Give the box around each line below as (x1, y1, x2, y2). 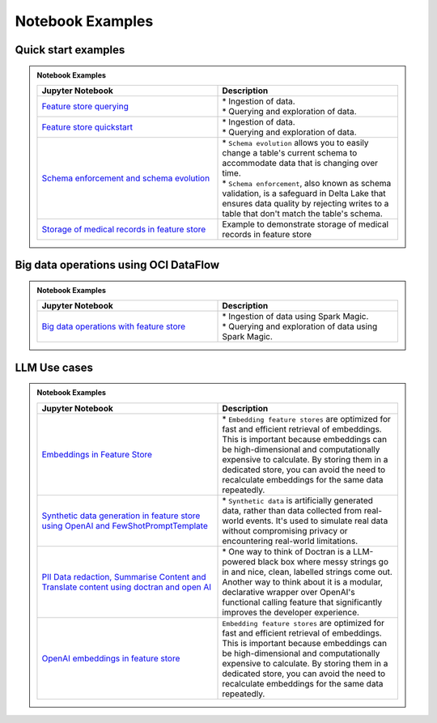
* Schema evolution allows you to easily (222, 137, 369, 148)
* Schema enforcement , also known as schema (222, 177, 392, 189)
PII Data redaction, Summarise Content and (41, 571, 206, 582)
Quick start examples (15, 43, 125, 57)
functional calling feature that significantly (222, 596, 383, 607)
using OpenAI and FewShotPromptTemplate (41, 520, 208, 531)
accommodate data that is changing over (222, 157, 379, 168)
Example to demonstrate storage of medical (222, 219, 388, 230)
